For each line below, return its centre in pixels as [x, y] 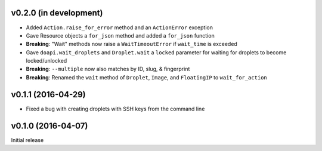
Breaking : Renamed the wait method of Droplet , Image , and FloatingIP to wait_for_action [147, 77]
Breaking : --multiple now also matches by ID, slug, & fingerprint [108, 69]
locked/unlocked [47, 61]
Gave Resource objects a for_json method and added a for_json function [120, 35]
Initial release [27, 140]
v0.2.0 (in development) [57, 13]
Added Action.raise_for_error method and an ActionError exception [119, 27]
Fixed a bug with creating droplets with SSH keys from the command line [115, 109]
